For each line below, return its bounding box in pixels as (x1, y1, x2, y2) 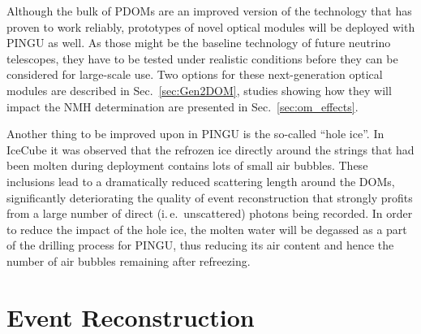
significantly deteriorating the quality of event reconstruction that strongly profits (6, 189, 413, 206)
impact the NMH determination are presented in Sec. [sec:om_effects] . (6, 98, 359, 115)
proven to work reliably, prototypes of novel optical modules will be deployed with (6, 18, 415, 35)
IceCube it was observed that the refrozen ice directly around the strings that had (6, 141, 415, 158)
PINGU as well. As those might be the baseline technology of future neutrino (6, 34, 391, 51)
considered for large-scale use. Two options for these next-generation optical (6, 66, 383, 83)
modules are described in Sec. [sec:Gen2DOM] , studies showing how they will (6, 81, 392, 98)
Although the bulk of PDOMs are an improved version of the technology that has (6, 2, 412, 19)
